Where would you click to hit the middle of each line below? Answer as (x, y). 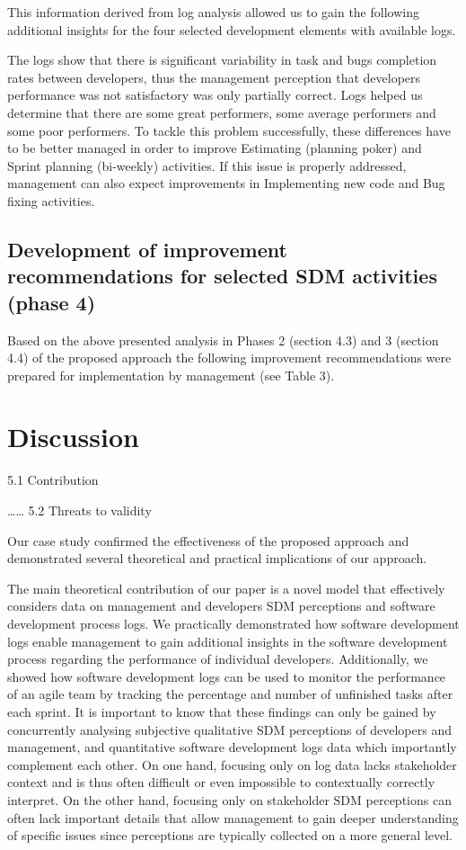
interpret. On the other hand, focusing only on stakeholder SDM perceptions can (229, 799)
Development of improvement (147, 249)
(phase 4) (52, 302)
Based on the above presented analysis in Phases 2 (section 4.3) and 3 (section (223, 340)
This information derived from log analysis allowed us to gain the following (213, 12)
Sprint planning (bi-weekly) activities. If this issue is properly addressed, (207, 165)
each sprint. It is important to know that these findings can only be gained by (222, 711)
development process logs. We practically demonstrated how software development (233, 623)
